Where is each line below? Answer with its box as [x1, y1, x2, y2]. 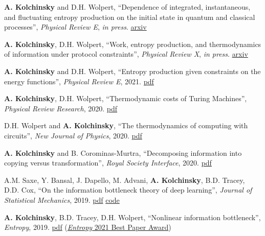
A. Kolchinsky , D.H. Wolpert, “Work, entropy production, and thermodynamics [4, 38, 261, 49]
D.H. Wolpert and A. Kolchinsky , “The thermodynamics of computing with [4, 120, 248, 131]
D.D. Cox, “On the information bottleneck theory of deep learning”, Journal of [4, 184, 252, 195]
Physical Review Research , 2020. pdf [4, 103, 118, 113]
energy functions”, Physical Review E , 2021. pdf [4, 76, 154, 86]
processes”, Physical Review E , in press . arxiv [4, 21, 147, 32]
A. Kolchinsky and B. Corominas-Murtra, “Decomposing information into [4, 147, 242, 158]
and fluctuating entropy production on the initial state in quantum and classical [4, 11, 255, 22]
